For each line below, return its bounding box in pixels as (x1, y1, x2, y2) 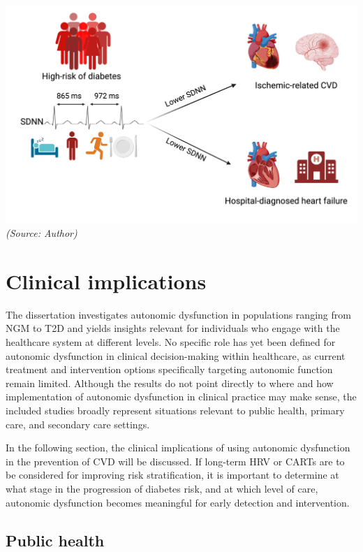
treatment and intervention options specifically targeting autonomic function (6, 362, 333, 377)
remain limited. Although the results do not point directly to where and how (6, 375, 334, 390)
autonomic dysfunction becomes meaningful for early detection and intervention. (6, 495, 350, 509)
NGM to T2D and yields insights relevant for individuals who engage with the (6, 321, 340, 335)
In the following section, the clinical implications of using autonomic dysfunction (6, 440, 350, 455)
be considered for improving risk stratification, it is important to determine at (6, 467, 339, 482)
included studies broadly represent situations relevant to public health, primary (6, 403, 345, 418)
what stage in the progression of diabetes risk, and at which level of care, (6, 481, 318, 495)
